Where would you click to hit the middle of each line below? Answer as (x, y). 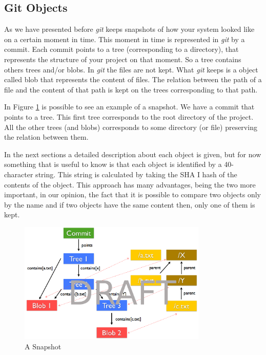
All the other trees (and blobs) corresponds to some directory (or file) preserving (131, 127)
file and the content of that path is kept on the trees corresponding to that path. (131, 89)
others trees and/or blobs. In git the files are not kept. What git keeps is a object (131, 69)
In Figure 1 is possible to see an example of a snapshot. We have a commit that (129, 107)
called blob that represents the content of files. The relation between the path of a (133, 79)
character (19, 174)
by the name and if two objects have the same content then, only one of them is (130, 204)
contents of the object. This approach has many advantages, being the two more (130, 184)
